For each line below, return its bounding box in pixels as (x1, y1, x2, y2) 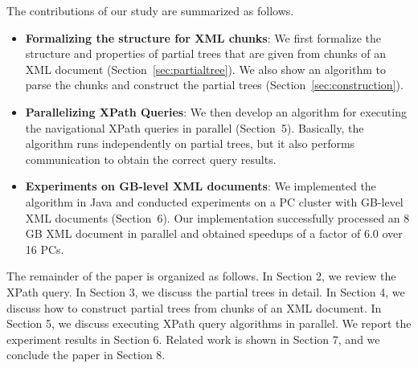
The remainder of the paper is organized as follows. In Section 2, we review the (6, 268, 396, 284)
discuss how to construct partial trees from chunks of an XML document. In (6, 299, 382, 316)
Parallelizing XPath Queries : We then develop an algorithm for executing (25, 103, 407, 120)
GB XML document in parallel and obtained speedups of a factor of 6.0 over (25, 225, 403, 242)
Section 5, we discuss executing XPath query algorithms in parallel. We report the (6, 315, 412, 332)
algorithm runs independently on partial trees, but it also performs (25, 135, 355, 152)
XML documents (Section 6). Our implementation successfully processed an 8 (25, 209, 410, 226)
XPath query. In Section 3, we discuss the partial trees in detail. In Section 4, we (6, 283, 405, 300)
